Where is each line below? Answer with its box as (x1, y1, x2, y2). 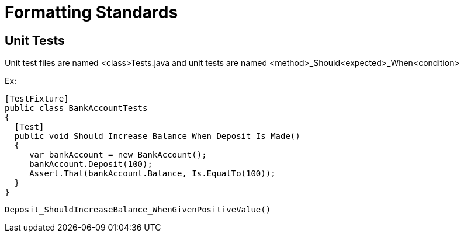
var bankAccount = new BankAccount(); (29, 150, 207, 160)
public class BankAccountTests (5, 103, 148, 113)
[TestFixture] (5, 94, 69, 104)
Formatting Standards (5, 2, 178, 22)
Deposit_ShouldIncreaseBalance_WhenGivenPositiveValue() (5, 205, 271, 215)
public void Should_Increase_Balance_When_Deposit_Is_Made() (14, 131, 300, 141)
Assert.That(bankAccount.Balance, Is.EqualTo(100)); (29, 169, 276, 179)
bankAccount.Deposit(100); (29, 159, 153, 169)
